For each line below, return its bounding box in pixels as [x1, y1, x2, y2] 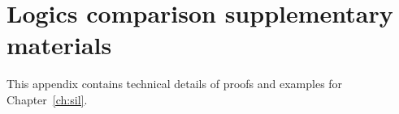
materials [7, 28, 112, 61]
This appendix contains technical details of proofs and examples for [7, 75, 343, 92]
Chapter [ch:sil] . [7, 91, 88, 108]
